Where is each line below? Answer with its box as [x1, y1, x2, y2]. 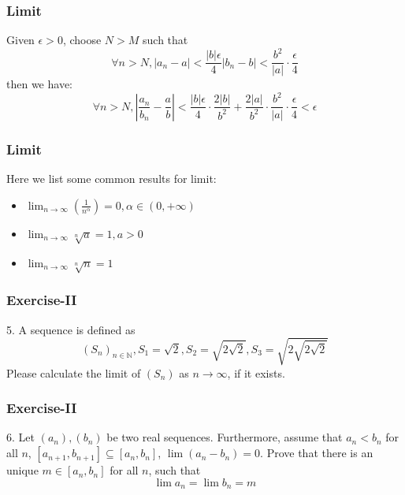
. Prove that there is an [260, 445, 373, 461]
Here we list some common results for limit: [6, 170, 217, 187]
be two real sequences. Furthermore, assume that [106, 429, 343, 445]
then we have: [6, 76, 72, 92]
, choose [62, 32, 102, 48]
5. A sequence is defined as [6, 321, 136, 337]
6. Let [6, 429, 35, 445]
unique [6, 462, 39, 478]
